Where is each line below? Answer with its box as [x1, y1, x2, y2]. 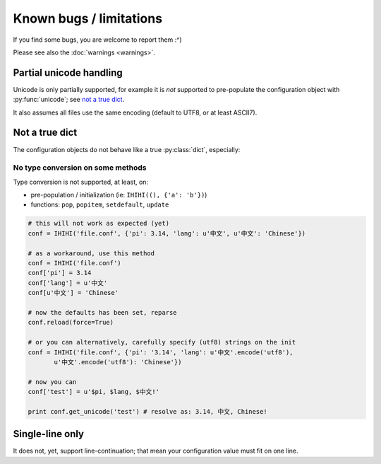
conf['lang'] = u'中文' [28, 279, 108, 286]
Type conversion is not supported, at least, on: [13, 178, 148, 186]
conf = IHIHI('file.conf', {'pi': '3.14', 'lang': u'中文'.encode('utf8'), [28, 348, 294, 356]
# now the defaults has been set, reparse [28, 308, 177, 316]
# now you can [28, 378, 77, 385]
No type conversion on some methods [13, 163, 147, 173]
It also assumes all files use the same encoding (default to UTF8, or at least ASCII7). [13, 108, 258, 117]
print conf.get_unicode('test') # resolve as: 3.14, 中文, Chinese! [28, 407, 267, 415]
